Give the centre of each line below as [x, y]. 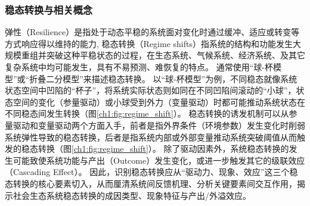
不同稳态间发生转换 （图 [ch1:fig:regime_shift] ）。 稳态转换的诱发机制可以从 [147, 113]
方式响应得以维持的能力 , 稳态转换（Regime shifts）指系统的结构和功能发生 [149, 43]
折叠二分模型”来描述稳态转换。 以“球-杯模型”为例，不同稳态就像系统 [163, 78]
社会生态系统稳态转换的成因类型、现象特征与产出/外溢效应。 [132, 195]
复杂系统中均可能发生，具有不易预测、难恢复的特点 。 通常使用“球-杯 [139, 67]
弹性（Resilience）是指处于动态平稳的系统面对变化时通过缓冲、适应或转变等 [152, 32]
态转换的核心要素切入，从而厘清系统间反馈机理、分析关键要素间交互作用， [151, 183]
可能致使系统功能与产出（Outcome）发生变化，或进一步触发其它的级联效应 [159, 160]
